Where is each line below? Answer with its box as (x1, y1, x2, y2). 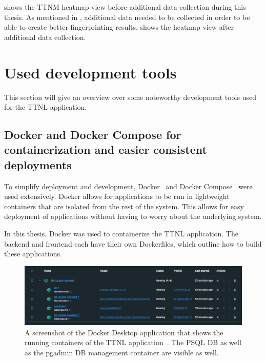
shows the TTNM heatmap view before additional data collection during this (4, 2, 246, 12)
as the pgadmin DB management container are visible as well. (25, 347, 219, 357)
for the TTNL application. (4, 102, 87, 112)
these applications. (4, 248, 62, 259)
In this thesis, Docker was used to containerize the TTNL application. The (4, 228, 238, 239)
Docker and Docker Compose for (4, 127, 181, 143)
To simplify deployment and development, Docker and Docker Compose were (4, 180, 253, 191)
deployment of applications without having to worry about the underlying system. (4, 211, 262, 222)
